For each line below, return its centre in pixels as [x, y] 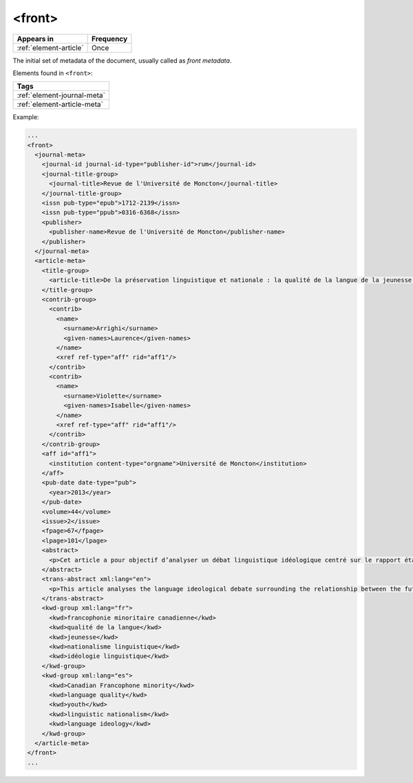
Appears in [35, 39]
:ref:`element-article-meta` [60, 105]
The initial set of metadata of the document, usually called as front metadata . [122, 60]
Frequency [110, 39]
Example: [26, 117]
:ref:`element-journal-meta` [61, 95]
